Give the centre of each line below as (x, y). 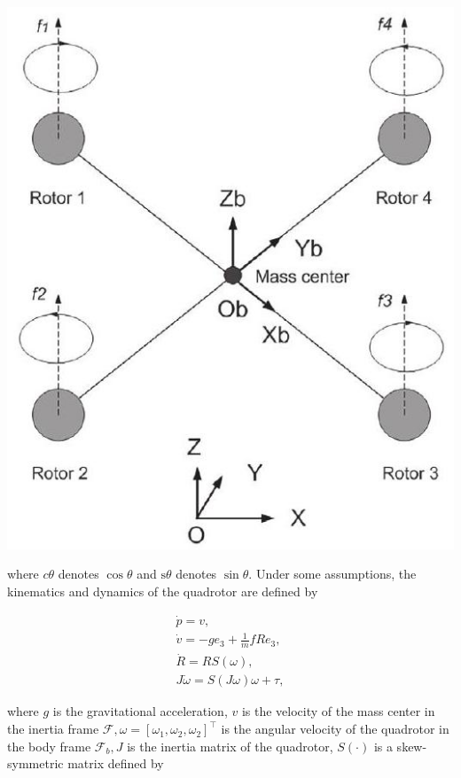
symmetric (35, 763)
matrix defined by (116, 763)
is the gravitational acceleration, (140, 711)
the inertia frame (53, 729)
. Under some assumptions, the (332, 574)
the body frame (49, 746)
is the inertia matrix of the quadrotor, (230, 746)
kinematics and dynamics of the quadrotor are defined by (163, 591)
